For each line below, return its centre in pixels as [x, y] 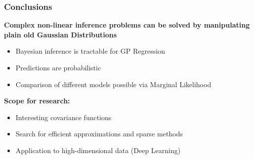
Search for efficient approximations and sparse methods [99, 134]
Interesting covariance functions [63, 117]
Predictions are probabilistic [58, 67]
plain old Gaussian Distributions [61, 34]
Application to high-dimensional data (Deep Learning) [98, 150]
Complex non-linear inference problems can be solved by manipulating [127, 25]
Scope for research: [37, 101]
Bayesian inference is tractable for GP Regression [90, 51]
